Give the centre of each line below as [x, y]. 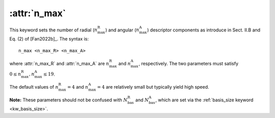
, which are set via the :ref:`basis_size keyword [204, 100]
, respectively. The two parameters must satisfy [188, 63]
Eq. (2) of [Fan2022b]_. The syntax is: [49, 39]
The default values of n [34, 87]
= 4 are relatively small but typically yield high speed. [153, 87]
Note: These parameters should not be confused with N [68, 100]
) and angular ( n [122, 30]
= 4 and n [78, 87]
